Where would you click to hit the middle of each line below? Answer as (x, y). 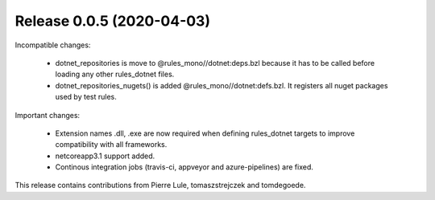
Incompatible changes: (53, 45)
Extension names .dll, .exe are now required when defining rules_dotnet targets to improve (205, 133)
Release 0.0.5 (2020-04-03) (113, 21)
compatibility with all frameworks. (111, 145)
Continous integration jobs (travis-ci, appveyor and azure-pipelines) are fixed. (184, 167)
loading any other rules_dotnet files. (115, 74)
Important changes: (48, 115)
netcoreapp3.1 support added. (105, 156)
